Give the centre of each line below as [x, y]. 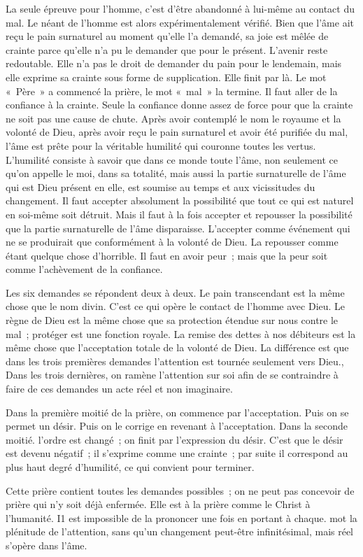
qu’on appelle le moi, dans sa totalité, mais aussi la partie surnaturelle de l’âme [176, 173]
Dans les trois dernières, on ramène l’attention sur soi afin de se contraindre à [172, 375]
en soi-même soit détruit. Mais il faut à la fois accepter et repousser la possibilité [179, 214]
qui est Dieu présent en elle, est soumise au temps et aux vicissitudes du [161, 186]
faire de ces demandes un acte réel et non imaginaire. [119, 389]
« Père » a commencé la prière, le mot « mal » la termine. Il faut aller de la [172, 91]
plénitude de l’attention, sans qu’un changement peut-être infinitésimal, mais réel [180, 531]
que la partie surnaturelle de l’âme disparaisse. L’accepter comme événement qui [178, 228]
